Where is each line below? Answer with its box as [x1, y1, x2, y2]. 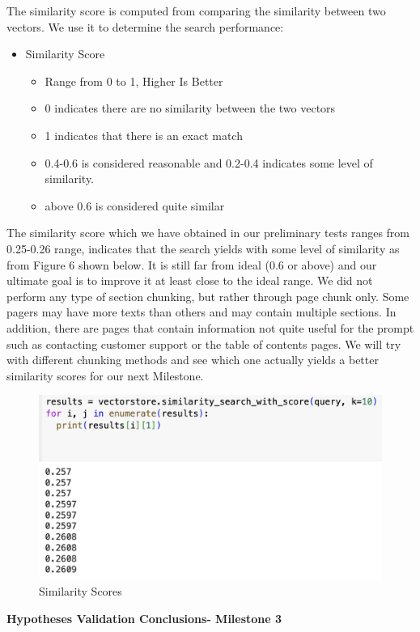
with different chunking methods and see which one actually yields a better [6, 351, 379, 368]
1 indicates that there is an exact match [45, 126, 243, 143]
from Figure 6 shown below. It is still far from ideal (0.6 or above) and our [6, 256, 377, 273]
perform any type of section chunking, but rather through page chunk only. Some [6, 287, 409, 304]
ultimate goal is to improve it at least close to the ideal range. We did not [6, 272, 373, 289]
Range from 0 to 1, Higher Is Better [45, 72, 223, 89]
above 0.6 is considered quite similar [45, 197, 225, 214]
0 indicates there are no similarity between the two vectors [45, 100, 336, 117]
